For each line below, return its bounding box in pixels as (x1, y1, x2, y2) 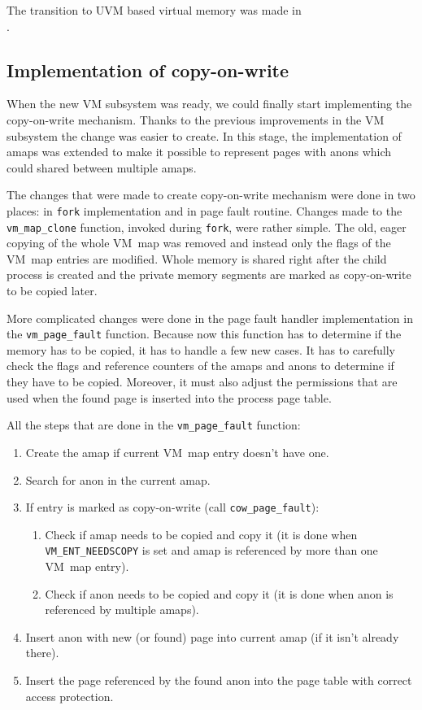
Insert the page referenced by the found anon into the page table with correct (25, 671, 412, 688)
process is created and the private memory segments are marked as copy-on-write (7, 266, 411, 283)
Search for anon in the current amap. (25, 471, 211, 488)
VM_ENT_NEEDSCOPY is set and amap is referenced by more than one (45, 542, 378, 559)
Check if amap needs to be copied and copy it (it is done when (45, 525, 358, 542)
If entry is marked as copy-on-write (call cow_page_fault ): (25, 499, 320, 516)
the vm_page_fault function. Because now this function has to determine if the (7, 325, 402, 342)
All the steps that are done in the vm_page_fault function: (7, 416, 301, 433)
